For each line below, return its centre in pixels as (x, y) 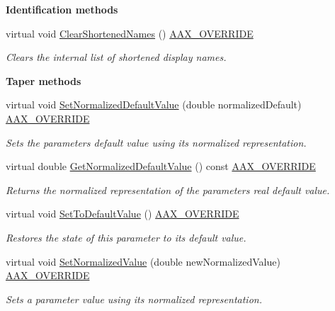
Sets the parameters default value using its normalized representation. (156, 142)
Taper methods (44, 80)
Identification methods (62, 9)
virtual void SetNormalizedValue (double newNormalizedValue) (143, 261)
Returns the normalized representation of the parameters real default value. (168, 190)
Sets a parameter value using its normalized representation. (134, 299)
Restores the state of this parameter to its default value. (126, 237)
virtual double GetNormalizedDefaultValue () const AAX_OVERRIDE (161, 166)
